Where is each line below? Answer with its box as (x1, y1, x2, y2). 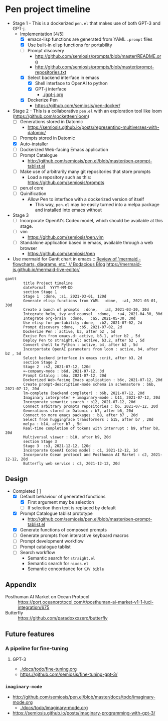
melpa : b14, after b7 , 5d (23, 421, 82, 427)
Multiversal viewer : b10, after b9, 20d (23, 435, 111, 440)
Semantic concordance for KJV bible (27, 566, 104, 572)
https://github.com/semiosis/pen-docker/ (35, 103, 120, 109)
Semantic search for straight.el (27, 555, 95, 561)
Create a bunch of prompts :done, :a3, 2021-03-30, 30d (23, 307, 149, 312)
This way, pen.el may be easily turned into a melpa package (35, 201, 159, 207)
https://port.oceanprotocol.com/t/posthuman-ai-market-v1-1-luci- (18, 599, 154, 605)
